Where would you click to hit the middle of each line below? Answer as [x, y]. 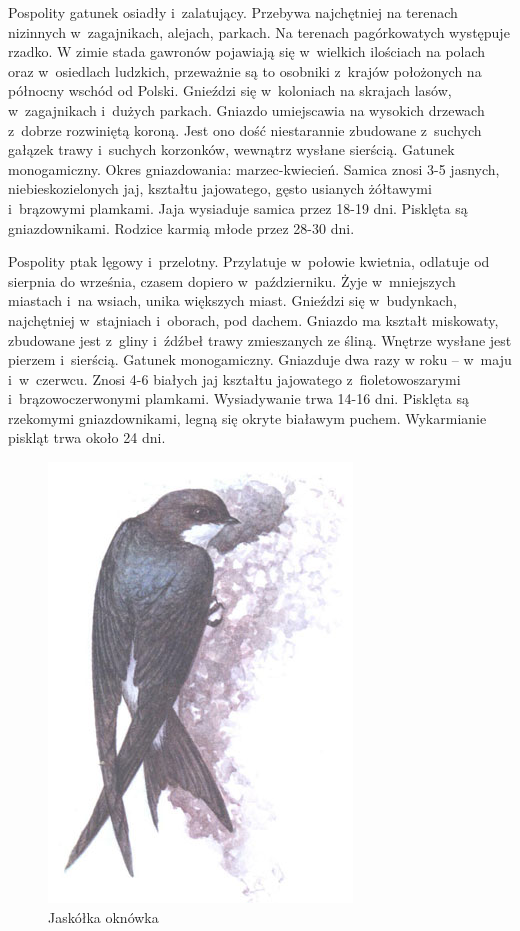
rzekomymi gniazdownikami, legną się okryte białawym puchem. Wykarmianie [247, 417]
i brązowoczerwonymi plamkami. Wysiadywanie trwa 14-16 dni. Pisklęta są [238, 398]
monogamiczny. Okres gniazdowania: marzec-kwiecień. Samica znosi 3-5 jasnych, [254, 168]
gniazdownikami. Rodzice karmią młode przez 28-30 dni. [181, 227]
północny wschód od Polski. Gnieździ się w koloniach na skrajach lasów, [230, 90]
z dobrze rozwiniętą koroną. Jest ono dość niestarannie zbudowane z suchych [245, 129]
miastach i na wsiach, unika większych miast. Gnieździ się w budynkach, [232, 300]
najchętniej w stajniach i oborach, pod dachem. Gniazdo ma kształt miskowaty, [253, 319]
